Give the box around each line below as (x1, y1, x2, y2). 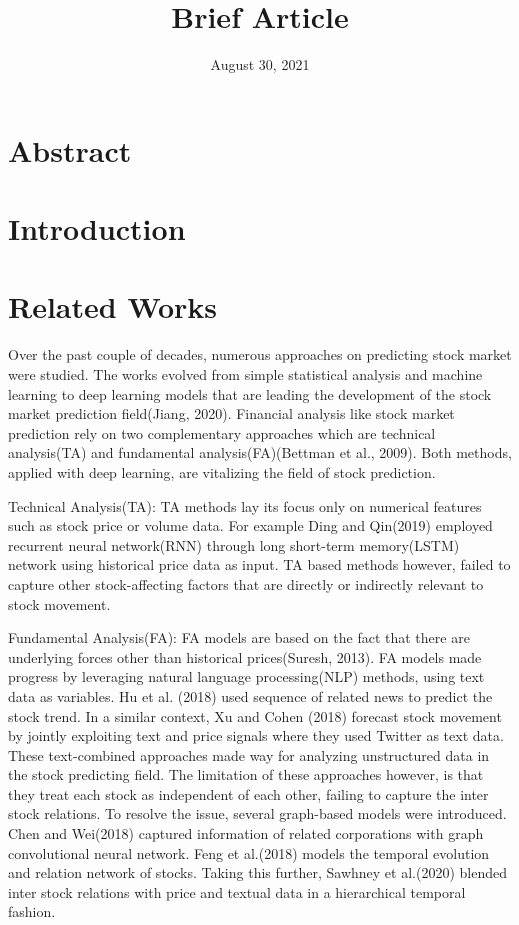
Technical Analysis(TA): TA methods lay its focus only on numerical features (8, 495, 482, 516)
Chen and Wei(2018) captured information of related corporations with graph (8, 823, 484, 844)
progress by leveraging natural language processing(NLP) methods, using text (8, 666, 485, 687)
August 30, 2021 (210, 54, 310, 75)
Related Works (8, 286, 218, 327)
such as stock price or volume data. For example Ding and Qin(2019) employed (8, 515, 493, 536)
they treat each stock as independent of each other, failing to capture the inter (8, 783, 489, 804)
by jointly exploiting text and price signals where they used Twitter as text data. (8, 725, 504, 746)
